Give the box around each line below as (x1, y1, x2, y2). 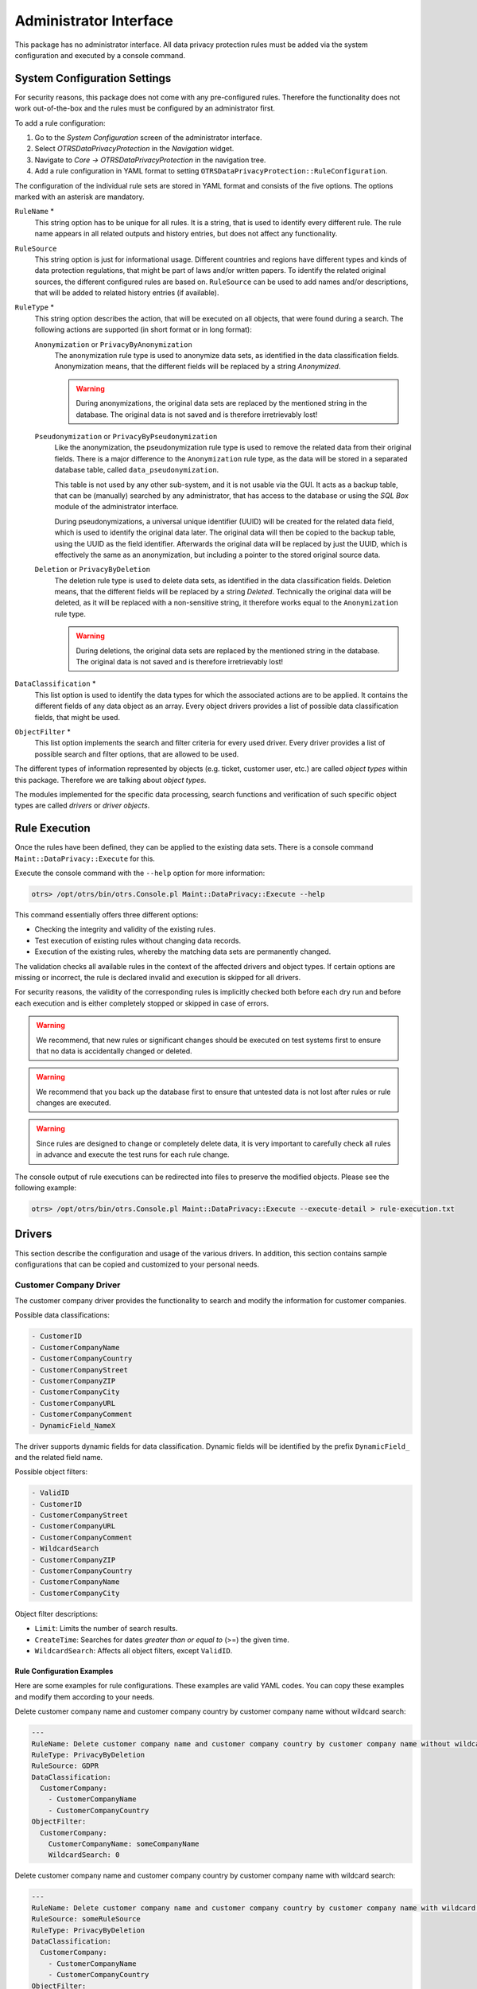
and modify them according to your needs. (14, 1691, 155, 1702)
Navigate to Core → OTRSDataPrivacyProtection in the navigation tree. (34, 155, 266, 165)
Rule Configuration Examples (14, 1666, 114, 1676)
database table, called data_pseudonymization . (54, 465, 219, 475)
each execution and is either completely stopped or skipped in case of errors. (14, 998, 270, 1008)
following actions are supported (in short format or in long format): (34, 325, 252, 334)
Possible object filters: (14, 1467, 87, 1477)
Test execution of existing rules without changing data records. (34, 936, 242, 945)
